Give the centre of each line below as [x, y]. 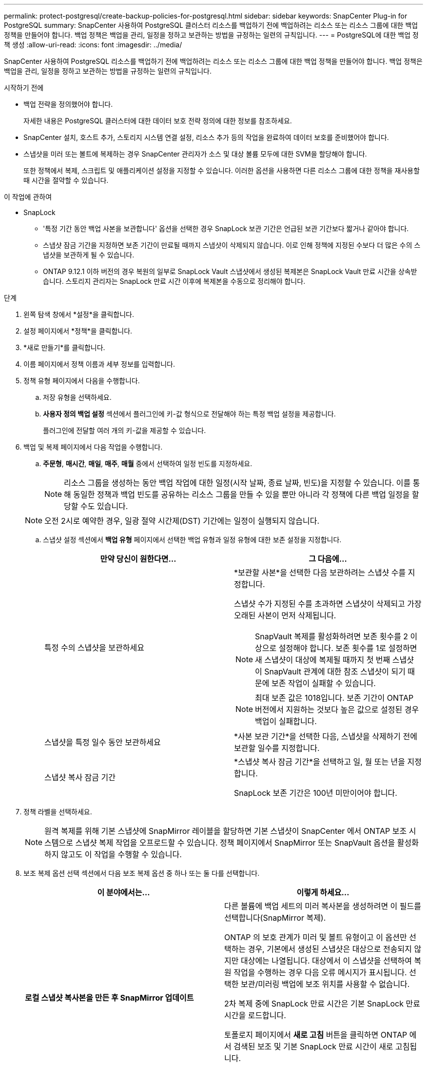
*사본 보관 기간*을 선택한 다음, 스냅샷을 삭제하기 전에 [326, 736]
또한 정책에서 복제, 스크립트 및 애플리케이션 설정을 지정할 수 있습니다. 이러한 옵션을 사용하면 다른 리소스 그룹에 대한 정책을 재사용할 [222, 170]
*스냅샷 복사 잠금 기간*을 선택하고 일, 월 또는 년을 [320, 762]
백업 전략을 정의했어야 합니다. [68, 104]
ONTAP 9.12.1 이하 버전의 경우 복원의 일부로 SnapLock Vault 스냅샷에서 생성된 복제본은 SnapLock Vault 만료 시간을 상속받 [230, 271]
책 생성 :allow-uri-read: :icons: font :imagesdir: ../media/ [93, 45]
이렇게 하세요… [323, 892]
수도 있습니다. [104, 506]
